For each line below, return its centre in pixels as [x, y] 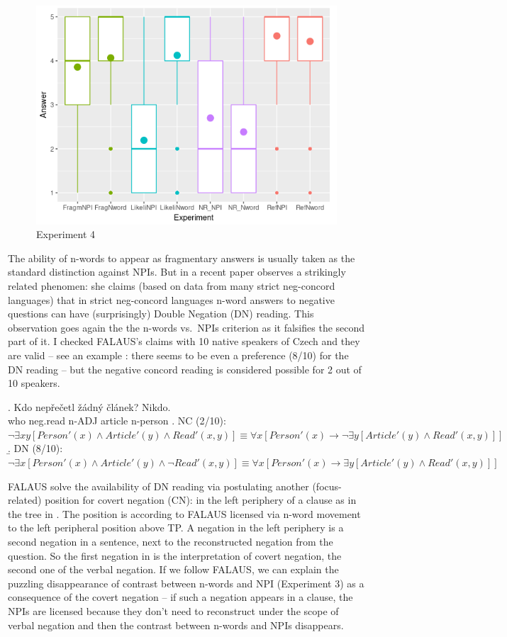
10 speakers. [34, 383]
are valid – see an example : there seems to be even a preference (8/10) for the [178, 355]
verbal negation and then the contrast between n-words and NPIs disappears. [176, 625]
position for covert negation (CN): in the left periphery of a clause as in [201, 500]
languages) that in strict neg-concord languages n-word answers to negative [171, 299]
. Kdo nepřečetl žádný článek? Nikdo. [89, 406]
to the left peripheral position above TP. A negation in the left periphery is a [176, 528]
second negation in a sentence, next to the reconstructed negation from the [171, 542]
